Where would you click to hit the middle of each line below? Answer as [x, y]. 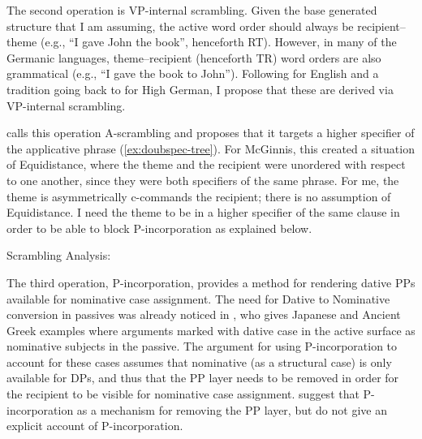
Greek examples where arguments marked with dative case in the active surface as [211, 330]
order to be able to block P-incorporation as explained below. [159, 228]
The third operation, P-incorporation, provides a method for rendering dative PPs [211, 282]
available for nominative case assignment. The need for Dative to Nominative [198, 298]
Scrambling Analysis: [59, 255]
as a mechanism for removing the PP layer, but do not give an [232, 409]
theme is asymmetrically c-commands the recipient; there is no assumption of [199, 196]
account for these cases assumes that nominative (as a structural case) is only [199, 362]
